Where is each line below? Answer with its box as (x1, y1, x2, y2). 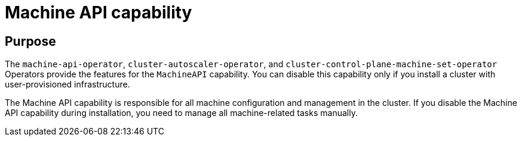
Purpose (5, 33, 56, 49)
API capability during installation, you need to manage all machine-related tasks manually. (5, 108, 358, 118)
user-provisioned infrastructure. (5, 79, 130, 90)
